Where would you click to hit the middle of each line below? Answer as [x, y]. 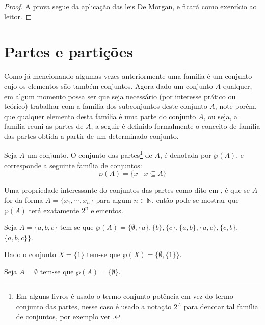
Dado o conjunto [30, 254]
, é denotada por [185, 155]
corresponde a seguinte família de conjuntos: [73, 165]
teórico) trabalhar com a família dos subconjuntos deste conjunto [106, 106]
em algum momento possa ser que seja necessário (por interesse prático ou [120, 96]
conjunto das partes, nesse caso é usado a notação [94, 306]
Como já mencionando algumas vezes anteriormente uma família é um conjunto [128, 76]
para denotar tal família [221, 306]
